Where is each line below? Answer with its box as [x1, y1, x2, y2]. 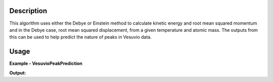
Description [9, 7, 48, 15]
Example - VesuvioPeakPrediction [9, 60, 83, 66]
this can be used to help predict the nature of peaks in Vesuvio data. [9, 34, 152, 40]
